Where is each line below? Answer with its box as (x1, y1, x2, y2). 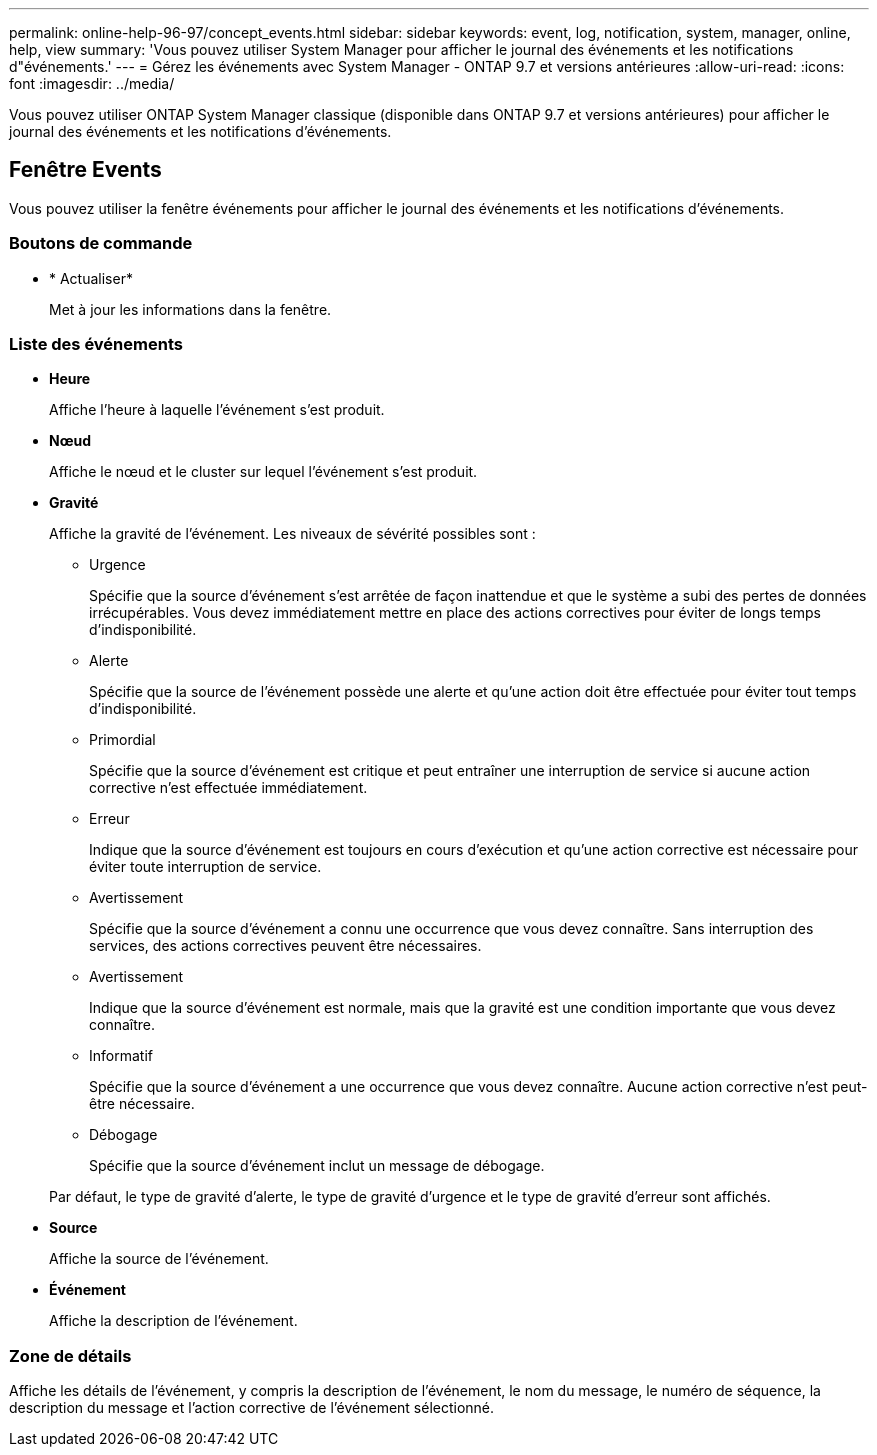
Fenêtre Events (9, 157, 162, 183)
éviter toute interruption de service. (89, 858, 322, 876)
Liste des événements (9, 333, 183, 354)
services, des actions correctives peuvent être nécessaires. (89, 937, 482, 955)
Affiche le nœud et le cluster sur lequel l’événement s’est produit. (49, 463, 478, 481)
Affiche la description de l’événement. (49, 1312, 298, 1330)
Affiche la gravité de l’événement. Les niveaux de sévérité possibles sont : (49, 525, 536, 543)
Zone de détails (9, 1345, 132, 1366)
